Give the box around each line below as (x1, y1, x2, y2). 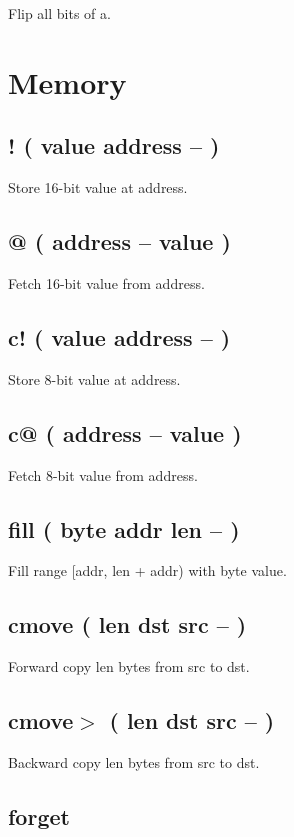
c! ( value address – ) (8, 321, 231, 352)
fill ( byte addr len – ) (8, 513, 240, 544)
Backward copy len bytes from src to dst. (8, 751, 260, 772)
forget (8, 800, 70, 831)
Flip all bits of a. (8, 3, 111, 23)
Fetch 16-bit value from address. (8, 272, 205, 293)
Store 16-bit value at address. (8, 177, 188, 198)
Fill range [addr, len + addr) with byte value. (8, 560, 287, 581)
